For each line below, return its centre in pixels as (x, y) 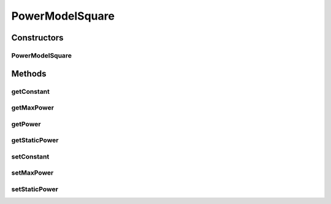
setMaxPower (32, 173)
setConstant (30, 156)
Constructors (37, 38)
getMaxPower (33, 108)
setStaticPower (35, 189)
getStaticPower (35, 140)
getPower (26, 124)
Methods (29, 74)
